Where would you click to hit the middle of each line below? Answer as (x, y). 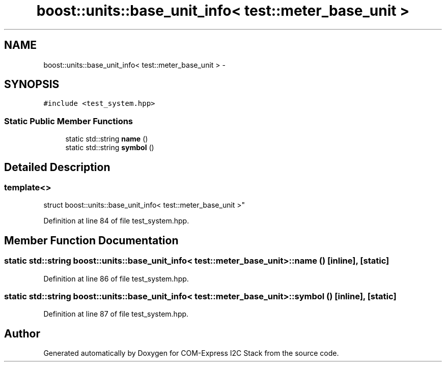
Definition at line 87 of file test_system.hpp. (116, 314)
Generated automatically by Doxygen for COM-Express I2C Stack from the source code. (191, 353)
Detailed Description (57, 167)
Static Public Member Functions (69, 121)
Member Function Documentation (91, 240)
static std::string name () (107, 139)
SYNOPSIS (32, 85)
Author (22, 333)
